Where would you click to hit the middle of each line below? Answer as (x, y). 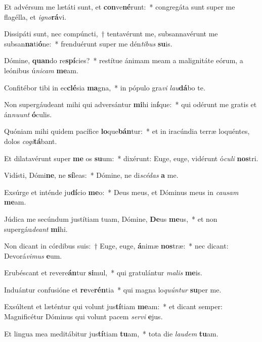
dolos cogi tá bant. (31, 141)
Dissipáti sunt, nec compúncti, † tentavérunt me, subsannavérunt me (111, 34)
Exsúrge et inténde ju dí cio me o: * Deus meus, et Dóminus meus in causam (121, 192)
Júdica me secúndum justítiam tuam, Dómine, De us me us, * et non (111, 218)
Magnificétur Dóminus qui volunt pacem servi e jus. (83, 316)
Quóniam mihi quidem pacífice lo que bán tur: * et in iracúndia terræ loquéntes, (127, 131)
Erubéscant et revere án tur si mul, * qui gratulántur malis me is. (103, 273)
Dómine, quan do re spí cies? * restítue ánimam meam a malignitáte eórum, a (124, 60)
